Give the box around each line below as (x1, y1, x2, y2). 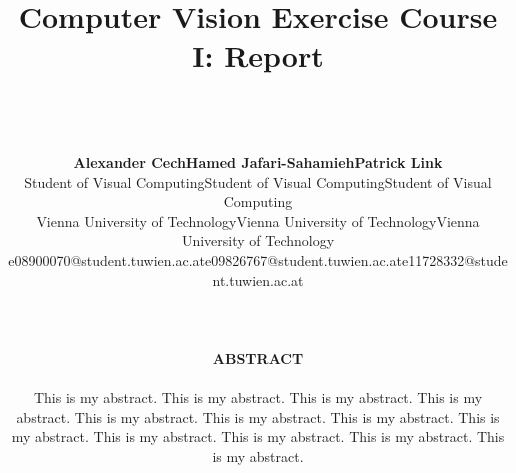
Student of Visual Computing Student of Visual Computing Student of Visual (24, 171, 492, 192)
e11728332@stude (401, 250, 508, 271)
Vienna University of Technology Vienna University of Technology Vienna (36, 210, 480, 231)
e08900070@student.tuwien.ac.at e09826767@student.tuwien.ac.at (8, 250, 402, 271)
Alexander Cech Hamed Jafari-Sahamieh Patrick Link (73, 152, 443, 173)
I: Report (192, 35, 324, 76)
